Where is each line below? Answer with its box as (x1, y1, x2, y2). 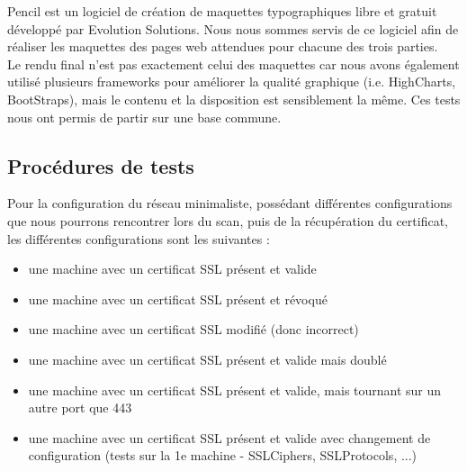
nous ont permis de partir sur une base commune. (7, 107, 282, 126)
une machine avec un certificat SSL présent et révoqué (28, 289, 328, 308)
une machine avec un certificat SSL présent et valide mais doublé (28, 349, 387, 368)
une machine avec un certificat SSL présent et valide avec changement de (28, 428, 431, 447)
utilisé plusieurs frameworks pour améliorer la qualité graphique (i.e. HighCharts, (7, 72, 456, 91)
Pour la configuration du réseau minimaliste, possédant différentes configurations (7, 194, 453, 213)
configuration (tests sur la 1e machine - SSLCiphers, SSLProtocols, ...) (28, 446, 418, 465)
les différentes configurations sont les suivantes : (7, 229, 270, 248)
